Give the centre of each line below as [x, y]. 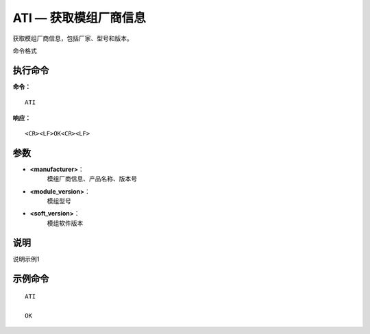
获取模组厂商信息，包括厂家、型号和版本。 [73, 38]
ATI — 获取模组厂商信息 [79, 18]
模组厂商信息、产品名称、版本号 [92, 179]
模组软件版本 [65, 223]
